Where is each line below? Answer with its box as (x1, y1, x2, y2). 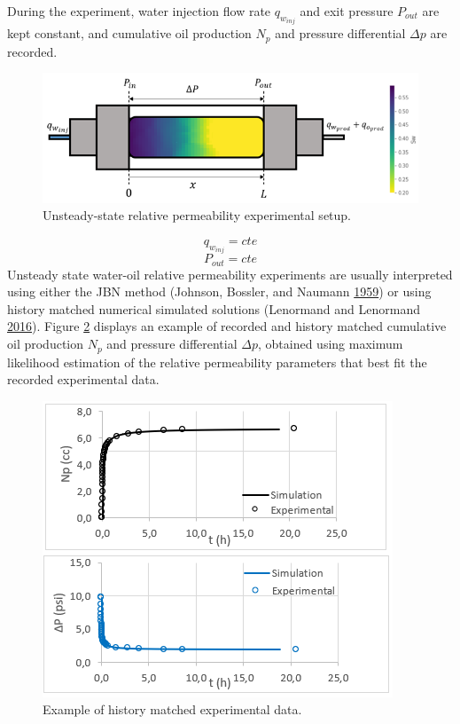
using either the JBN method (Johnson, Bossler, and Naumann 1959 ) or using (7, 282, 432, 301)
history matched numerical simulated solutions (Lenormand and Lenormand (7, 299, 420, 318)
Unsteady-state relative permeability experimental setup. (43, 206, 352, 224)
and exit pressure (300, 2, 394, 20)
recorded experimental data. (7, 370, 160, 389)
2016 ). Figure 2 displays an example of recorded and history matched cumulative (7, 317, 447, 335)
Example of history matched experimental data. (43, 700, 302, 719)
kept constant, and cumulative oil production (7, 24, 252, 43)
